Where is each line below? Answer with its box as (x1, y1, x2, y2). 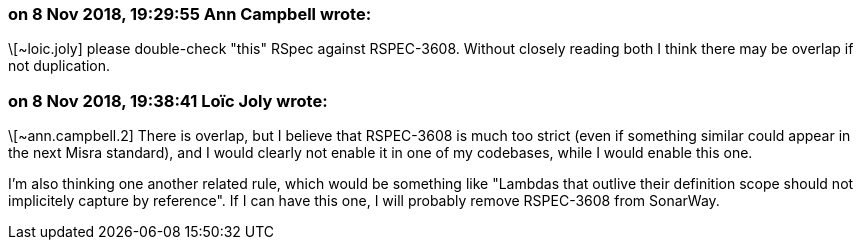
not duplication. (8, 57, 111, 75)
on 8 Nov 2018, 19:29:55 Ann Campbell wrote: (8, 4, 372, 24)
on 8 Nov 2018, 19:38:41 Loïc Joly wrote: (8, 90, 328, 111)
